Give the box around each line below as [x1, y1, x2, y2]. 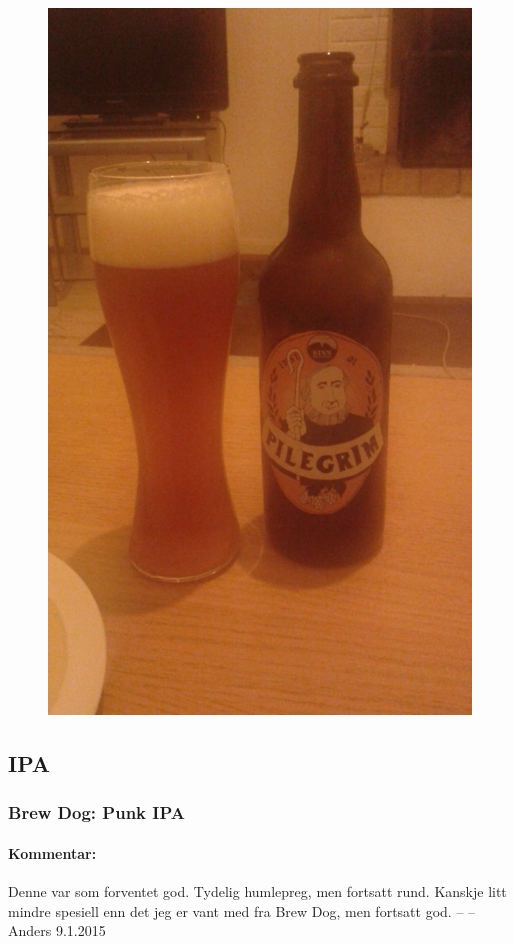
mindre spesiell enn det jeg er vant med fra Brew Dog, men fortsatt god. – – [8, 900, 476, 921]
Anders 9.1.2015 [8, 920, 106, 941]
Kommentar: [8, 842, 97, 863]
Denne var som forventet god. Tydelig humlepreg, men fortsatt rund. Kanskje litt [8, 881, 507, 902]
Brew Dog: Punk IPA [8, 800, 185, 825]
